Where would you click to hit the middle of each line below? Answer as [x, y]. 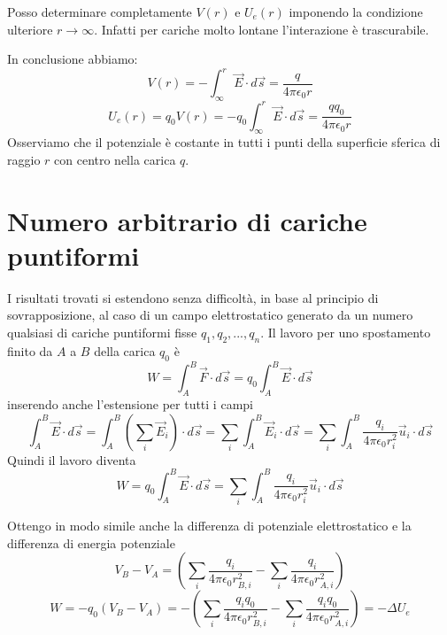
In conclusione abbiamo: [73, 59]
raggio [24, 159]
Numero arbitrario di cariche [187, 220]
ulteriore [30, 29]
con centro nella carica [115, 159]
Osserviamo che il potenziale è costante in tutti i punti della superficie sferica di [224, 142]
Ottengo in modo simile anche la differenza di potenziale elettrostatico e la [209, 525]
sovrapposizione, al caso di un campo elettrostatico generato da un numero [210, 315]
